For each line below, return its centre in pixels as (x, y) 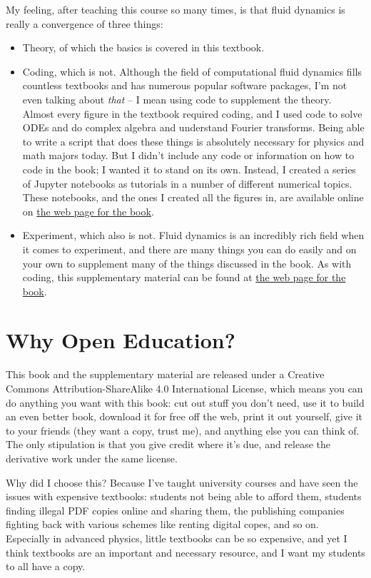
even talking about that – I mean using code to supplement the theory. (177, 99)
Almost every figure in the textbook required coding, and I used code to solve (192, 113)
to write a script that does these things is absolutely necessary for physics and (193, 141)
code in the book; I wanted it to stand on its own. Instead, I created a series (189, 169)
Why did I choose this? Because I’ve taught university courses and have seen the (182, 482)
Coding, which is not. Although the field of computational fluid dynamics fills (192, 71)
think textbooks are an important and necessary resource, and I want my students (185, 552)
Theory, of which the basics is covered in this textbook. (143, 47)
